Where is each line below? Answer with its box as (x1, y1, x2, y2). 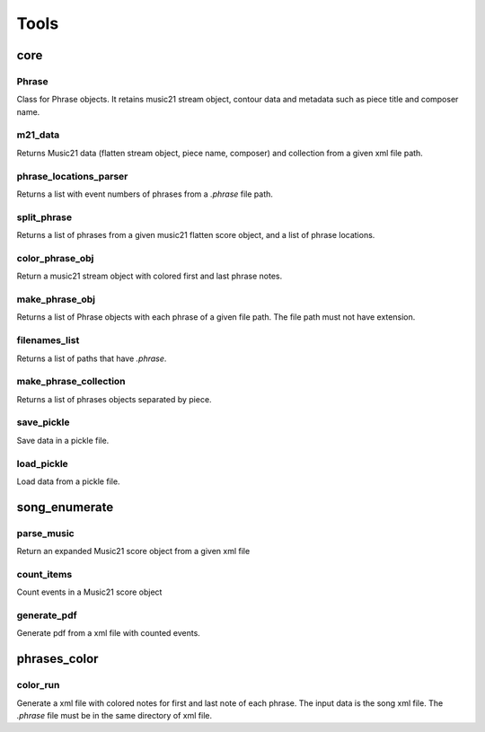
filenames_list (16, 334, 80, 347)
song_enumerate (16, 499, 114, 515)
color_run (16, 679, 60, 692)
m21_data (16, 128, 60, 141)
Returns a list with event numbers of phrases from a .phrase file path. (16, 189, 274, 199)
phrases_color (16, 651, 99, 666)
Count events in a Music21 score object (16, 586, 163, 597)
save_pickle (16, 416, 71, 428)
